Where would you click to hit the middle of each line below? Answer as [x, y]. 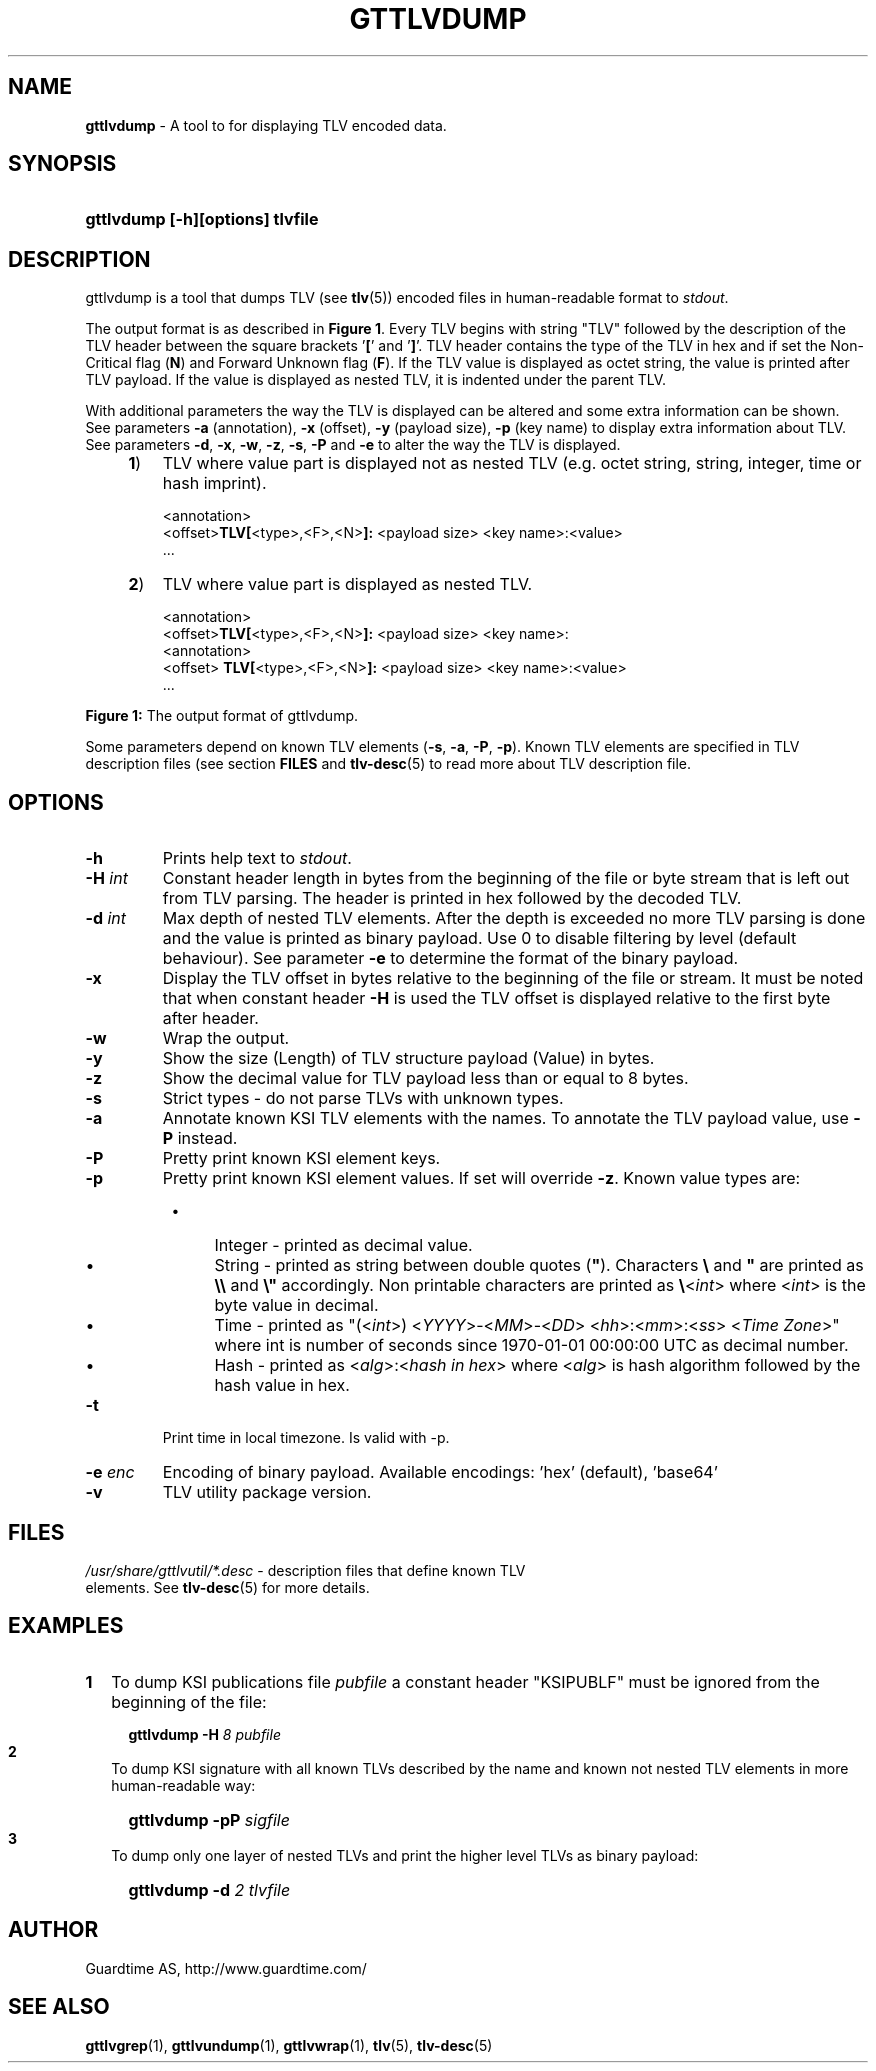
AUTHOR [53, 1930]
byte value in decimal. [296, 1305]
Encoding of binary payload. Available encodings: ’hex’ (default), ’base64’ [440, 1472]
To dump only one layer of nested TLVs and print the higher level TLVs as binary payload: [405, 1855]
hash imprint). [214, 483]
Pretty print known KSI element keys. [301, 1158]
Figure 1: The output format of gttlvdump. [222, 716]
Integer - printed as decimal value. [343, 1245]
